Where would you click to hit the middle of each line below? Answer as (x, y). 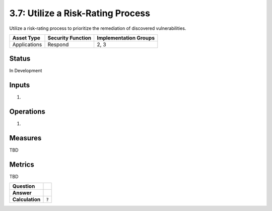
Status (20, 59)
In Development (26, 71)
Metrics (22, 164)
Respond (58, 44)
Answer (22, 193)
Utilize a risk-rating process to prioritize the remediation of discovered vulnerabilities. (98, 28)
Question (24, 186)
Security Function (70, 38)
